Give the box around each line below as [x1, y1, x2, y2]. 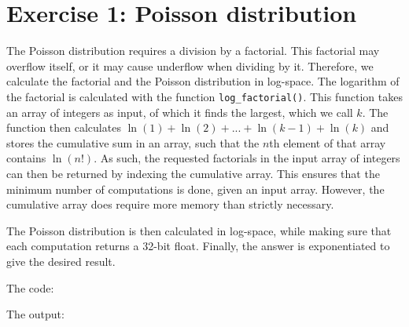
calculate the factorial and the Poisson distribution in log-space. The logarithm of [6, 73, 400, 89]
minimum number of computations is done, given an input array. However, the [6, 180, 385, 197]
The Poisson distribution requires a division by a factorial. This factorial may [6, 42, 380, 59]
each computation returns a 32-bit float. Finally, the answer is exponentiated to [6, 238, 390, 254]
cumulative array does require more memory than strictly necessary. [6, 196, 334, 213]
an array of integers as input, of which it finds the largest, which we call [6, 104, 353, 120]
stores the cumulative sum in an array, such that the [6, 134, 260, 151]
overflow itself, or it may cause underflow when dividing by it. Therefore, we [6, 57, 374, 74]
